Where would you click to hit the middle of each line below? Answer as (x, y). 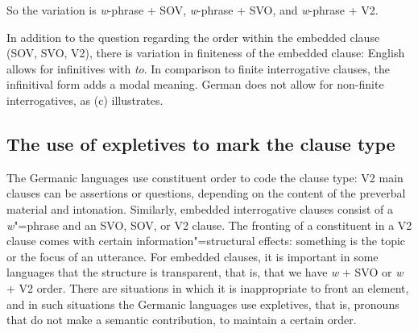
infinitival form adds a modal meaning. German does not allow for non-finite (195, 84)
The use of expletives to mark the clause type (201, 143)
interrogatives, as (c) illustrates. (85, 100)
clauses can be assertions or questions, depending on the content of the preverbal (206, 193)
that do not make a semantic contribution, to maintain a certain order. (182, 320)
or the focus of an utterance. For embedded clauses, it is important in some (192, 256)
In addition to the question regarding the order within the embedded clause (193, 37)
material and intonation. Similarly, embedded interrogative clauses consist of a (200, 208)
